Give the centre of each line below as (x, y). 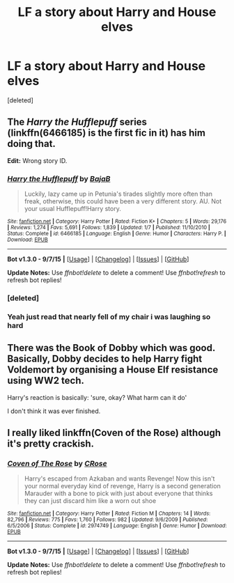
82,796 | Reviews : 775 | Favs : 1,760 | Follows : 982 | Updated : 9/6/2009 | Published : (108, 520)
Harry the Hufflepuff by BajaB (59, 178)
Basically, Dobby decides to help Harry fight (105, 359)
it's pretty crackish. (50, 444)
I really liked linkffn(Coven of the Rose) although (114, 433)
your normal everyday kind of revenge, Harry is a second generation (122, 486)
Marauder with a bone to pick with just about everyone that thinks (118, 493)
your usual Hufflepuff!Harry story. (73, 209)
